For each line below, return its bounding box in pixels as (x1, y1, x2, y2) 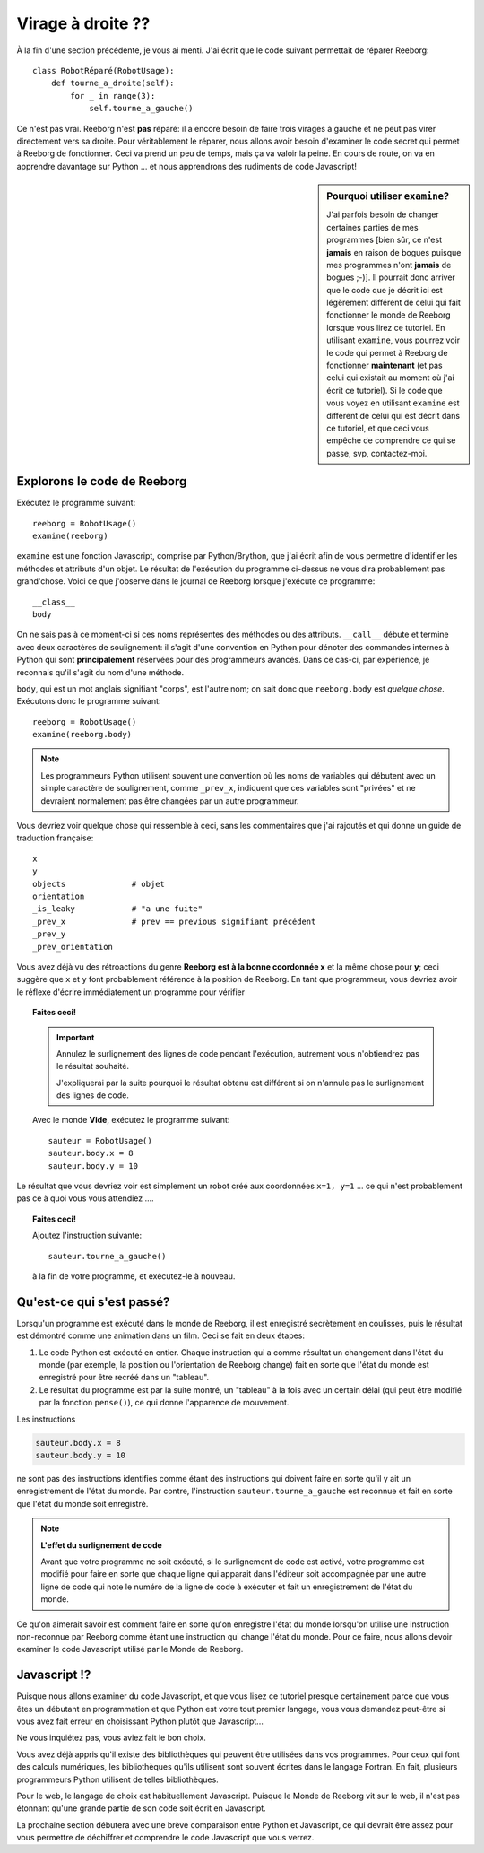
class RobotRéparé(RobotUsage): (32, 65, 175, 75)
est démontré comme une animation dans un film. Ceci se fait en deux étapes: (16, 1330, 305, 1341)
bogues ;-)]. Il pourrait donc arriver (326, 272, 456, 283)
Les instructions (16, 1414, 76, 1424)
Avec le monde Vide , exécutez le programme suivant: (32, 1115, 230, 1126)
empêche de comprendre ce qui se (326, 435, 456, 446)
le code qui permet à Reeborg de (326, 347, 448, 358)
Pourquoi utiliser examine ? (326, 190, 450, 203)
